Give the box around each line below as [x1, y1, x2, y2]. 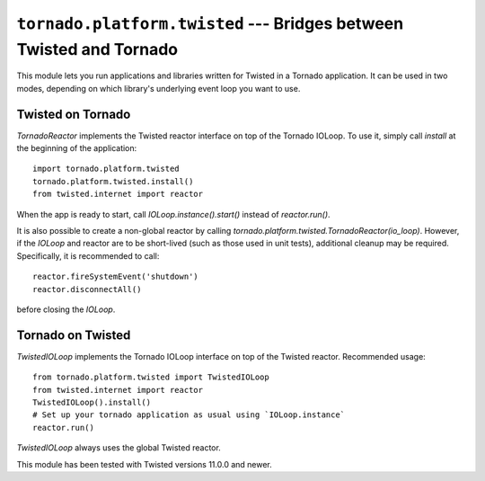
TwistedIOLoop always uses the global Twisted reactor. [16, 442, 222, 453]
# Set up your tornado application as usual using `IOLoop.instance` [32, 410, 346, 420]
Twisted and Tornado [16, 39, 179, 59]
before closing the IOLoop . [16, 304, 116, 315]
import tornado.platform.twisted [32, 164, 180, 174]
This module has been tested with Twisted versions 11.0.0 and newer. [16, 459, 273, 469]
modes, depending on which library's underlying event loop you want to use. [16, 83, 301, 94]
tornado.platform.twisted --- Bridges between [16, 13, 404, 33]
